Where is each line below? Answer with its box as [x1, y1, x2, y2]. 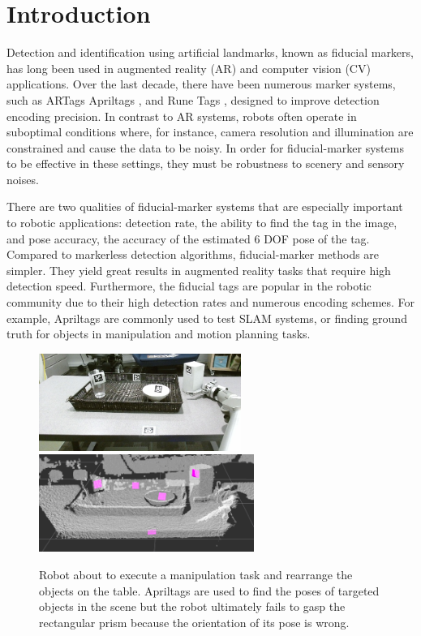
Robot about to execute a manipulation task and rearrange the [39, 566, 353, 582]
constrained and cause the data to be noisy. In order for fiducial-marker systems [6, 139, 404, 156]
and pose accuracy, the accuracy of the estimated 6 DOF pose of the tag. [6, 230, 370, 247]
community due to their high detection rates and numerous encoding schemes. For [6, 294, 415, 311]
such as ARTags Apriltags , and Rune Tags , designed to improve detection [6, 91, 380, 108]
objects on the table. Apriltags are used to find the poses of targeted [39, 582, 380, 599]
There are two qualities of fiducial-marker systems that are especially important [6, 198, 403, 215]
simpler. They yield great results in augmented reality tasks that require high [6, 261, 391, 278]
